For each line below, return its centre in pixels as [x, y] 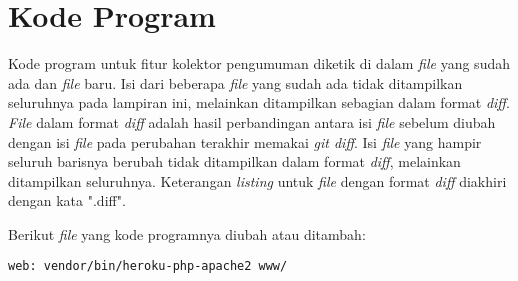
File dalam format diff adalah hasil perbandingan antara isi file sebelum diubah [252, 121]
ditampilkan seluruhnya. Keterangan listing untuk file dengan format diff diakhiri [257, 180]
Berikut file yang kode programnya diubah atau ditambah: [187, 233]
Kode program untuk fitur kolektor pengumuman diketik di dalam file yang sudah [259, 63]
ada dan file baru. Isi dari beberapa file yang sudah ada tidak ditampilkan [235, 82]
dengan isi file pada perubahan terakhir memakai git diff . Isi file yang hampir [245, 141]
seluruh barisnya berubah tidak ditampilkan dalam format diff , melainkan [234, 161]
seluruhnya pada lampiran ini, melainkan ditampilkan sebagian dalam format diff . [259, 102]
